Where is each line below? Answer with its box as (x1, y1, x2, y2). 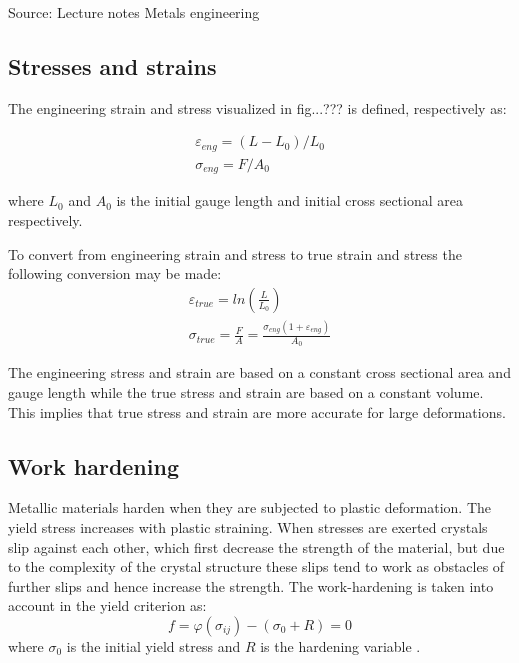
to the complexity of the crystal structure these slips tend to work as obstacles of (8, 556, 505, 577)
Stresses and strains (8, 50, 217, 81)
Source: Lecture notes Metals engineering (8, 2, 260, 22)
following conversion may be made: (8, 263, 222, 284)
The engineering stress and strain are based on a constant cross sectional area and (8, 362, 511, 383)
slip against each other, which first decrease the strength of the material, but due (8, 536, 505, 557)
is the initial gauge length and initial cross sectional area (116, 190, 463, 211)
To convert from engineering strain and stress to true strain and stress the (8, 243, 462, 264)
